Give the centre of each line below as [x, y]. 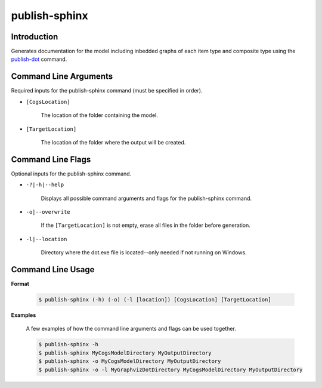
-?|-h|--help [45, 185]
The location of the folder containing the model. [99, 115]
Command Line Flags [51, 159]
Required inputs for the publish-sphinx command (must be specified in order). [107, 91]
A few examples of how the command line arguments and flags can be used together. [131, 329]
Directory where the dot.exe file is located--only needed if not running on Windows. [144, 252]
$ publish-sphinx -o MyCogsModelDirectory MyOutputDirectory [130, 361]
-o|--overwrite [48, 212]
